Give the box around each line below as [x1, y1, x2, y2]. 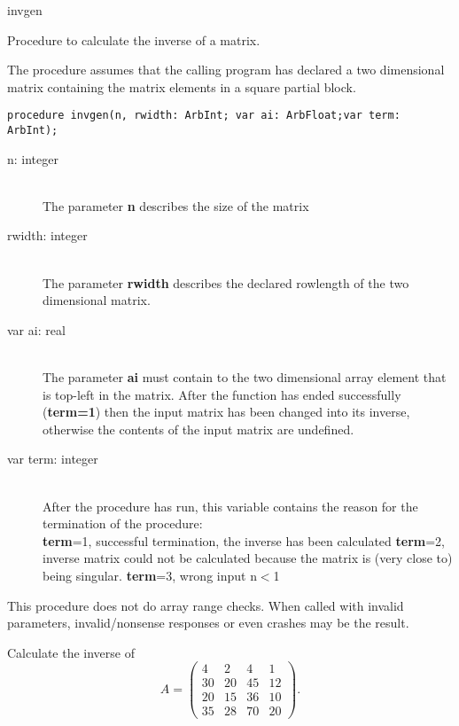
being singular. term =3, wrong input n [43, 566, 257, 584]
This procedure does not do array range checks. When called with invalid [7, 596, 404, 614]
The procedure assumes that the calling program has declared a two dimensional [7, 60, 445, 79]
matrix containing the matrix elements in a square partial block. [7, 77, 356, 96]
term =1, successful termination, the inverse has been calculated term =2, [43, 531, 445, 550]
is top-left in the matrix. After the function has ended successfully [43, 385, 401, 403]
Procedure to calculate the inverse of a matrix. [7, 30, 261, 49]
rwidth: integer [7, 226, 88, 245]
